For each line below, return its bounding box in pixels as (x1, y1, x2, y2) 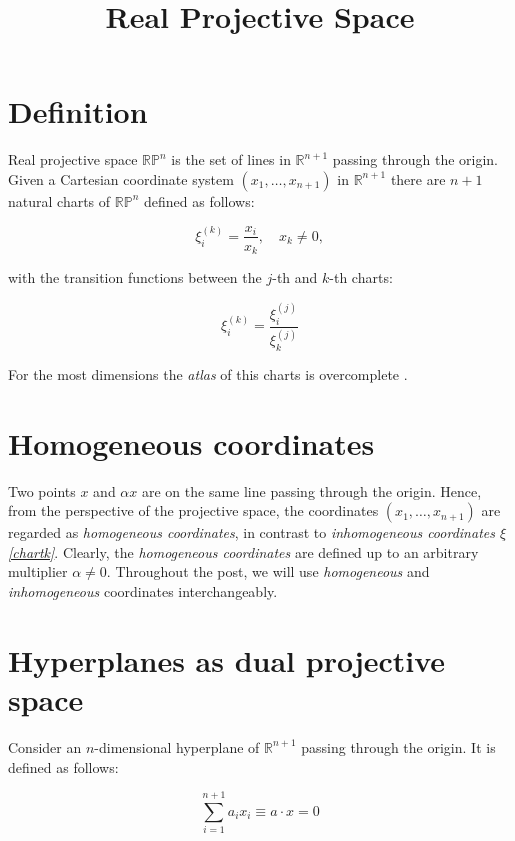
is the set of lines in (171, 149, 291, 170)
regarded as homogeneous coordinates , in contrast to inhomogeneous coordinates (8, 522, 495, 543)
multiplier (8, 561, 68, 582)
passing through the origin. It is (301, 736, 496, 757)
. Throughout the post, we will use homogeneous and (106, 561, 430, 582)
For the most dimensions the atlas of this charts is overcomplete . (8, 363, 408, 384)
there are (390, 168, 446, 189)
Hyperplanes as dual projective (8, 639, 446, 680)
